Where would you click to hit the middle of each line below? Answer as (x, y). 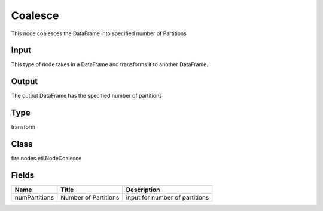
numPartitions (34, 198)
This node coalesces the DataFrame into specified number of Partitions (99, 33)
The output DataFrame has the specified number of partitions (87, 96)
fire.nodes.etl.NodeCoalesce (46, 159)
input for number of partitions (167, 198)
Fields (23, 175)
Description (143, 190)
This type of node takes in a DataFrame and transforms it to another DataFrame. (110, 64)
